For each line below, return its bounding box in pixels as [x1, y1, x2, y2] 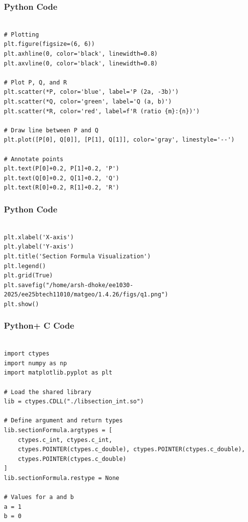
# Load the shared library [4, 388, 91, 396]
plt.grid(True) [4, 272, 53, 279]
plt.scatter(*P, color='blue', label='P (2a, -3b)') [4, 88, 179, 96]
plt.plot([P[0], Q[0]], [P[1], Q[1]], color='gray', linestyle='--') [4, 136, 235, 144]
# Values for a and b [4, 494, 74, 501]
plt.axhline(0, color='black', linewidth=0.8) [4, 50, 158, 57]
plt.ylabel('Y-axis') [4, 243, 74, 251]
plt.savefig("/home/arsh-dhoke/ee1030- [4, 281, 133, 289]
